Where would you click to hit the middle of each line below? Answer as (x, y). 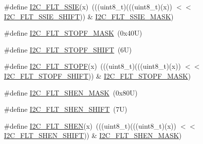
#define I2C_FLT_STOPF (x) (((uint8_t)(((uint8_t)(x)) (93, 66)
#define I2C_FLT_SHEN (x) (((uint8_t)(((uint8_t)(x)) (90, 125)
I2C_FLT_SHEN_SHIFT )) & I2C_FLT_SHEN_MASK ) (93, 135)
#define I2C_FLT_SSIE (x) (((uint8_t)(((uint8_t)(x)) (88, 6)
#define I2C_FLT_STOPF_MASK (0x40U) (73, 33)
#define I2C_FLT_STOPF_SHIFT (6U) (68, 49)
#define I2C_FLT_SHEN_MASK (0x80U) (71, 92)
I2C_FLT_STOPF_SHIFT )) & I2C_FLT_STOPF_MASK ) (98, 75)
